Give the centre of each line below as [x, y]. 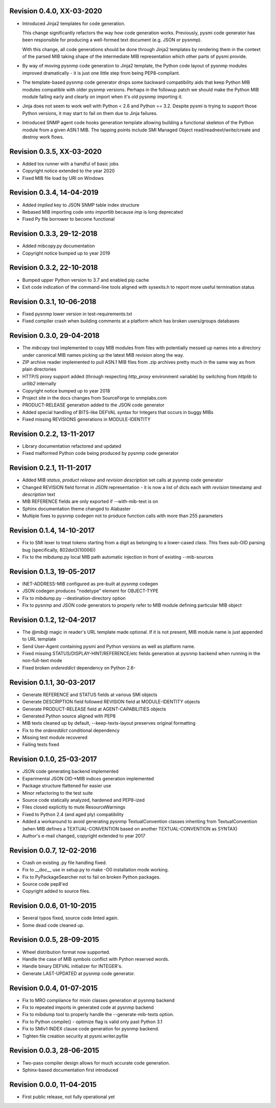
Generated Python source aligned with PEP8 [69, 716]
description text [39, 494]
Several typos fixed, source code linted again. [71, 918]
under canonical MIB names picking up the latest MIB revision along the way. [103, 355]
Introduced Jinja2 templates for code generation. [74, 24]
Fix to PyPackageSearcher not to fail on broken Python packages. [91, 877]
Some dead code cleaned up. [53, 925]
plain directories [39, 369]
